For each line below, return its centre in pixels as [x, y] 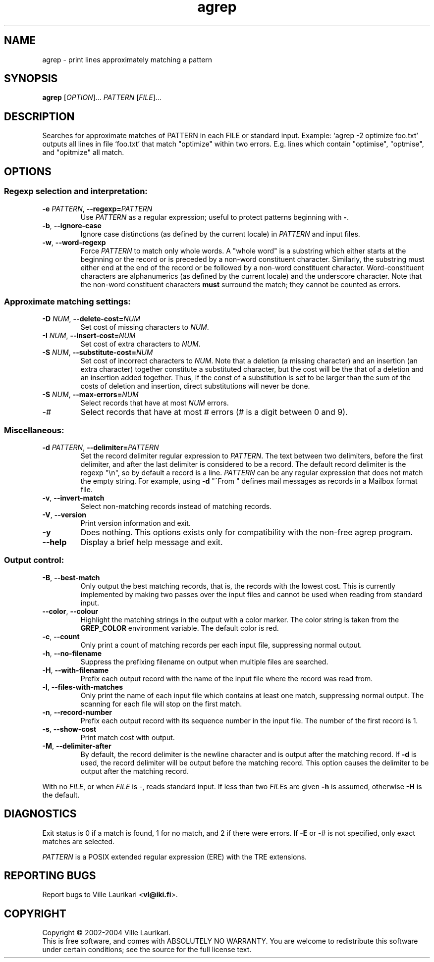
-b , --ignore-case [72, 225]
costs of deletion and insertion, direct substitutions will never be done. [195, 386]
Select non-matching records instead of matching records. [176, 506]
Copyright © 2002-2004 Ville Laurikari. [107, 933]
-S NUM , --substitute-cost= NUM [98, 353]
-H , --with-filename [76, 670]
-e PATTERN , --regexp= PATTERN [97, 208]
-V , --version [64, 515]
